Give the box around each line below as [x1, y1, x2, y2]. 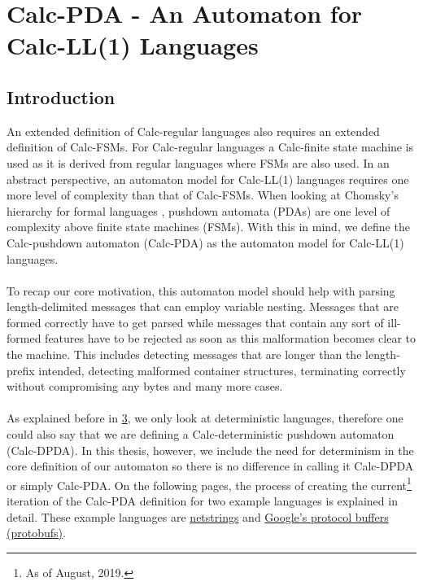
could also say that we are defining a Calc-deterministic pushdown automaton [7, 426, 395, 443]
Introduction [7, 84, 116, 109]
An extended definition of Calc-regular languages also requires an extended [7, 122, 380, 139]
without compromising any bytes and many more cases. [7, 378, 283, 395]
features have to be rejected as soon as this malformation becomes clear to [45, 330, 416, 347]
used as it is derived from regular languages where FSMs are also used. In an [7, 154, 390, 171]
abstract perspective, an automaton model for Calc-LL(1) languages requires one [7, 170, 409, 187]
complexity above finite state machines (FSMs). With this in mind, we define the [7, 218, 410, 235]
